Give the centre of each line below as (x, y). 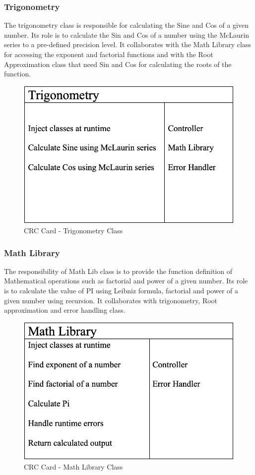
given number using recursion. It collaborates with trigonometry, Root (111, 300)
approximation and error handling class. (65, 310)
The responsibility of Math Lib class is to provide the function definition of (118, 271)
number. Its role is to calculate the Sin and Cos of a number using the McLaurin (127, 34)
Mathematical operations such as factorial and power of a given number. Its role (126, 281)
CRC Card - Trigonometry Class (73, 231)
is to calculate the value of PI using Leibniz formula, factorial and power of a (121, 291)
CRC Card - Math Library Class (73, 467)
